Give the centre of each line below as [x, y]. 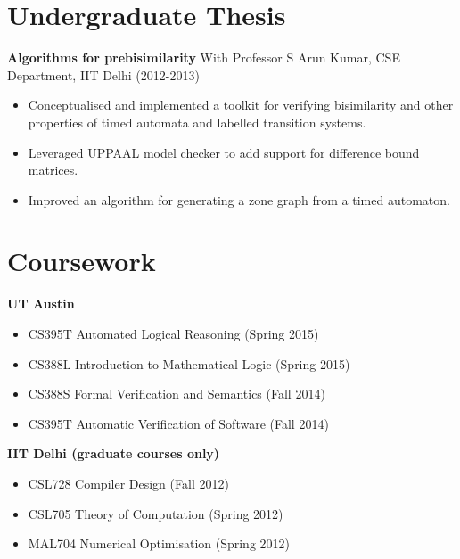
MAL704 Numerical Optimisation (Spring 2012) [159, 543]
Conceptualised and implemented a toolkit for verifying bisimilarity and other [241, 105]
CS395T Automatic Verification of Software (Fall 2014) [178, 423]
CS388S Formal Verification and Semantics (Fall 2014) [177, 394]
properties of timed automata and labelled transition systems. [197, 122]
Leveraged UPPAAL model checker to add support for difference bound [224, 152]
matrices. [53, 170]
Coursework [82, 261]
